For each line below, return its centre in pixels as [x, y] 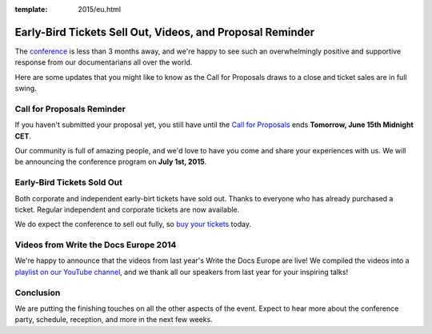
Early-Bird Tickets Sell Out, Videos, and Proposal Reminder [165, 32]
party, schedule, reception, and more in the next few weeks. [114, 320]
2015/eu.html [100, 9]
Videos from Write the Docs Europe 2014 [96, 245]
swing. [26, 89]
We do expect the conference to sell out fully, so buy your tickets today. [133, 225]
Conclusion [38, 292]
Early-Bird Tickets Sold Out [69, 182]
